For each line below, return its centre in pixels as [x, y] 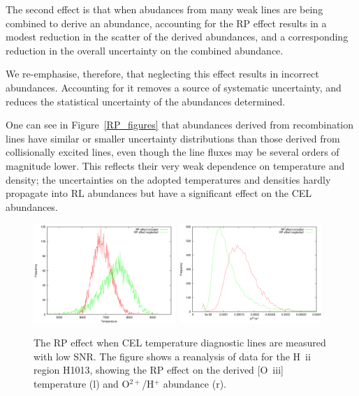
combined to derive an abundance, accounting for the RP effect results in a [166, 23]
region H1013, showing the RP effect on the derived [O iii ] [159, 370]
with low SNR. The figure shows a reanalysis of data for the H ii [172, 356]
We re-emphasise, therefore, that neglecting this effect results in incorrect [162, 74]
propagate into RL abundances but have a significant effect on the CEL [159, 193]
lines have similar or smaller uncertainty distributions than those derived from [173, 138]
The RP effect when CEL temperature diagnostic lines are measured [180, 343]
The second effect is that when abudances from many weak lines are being [164, 9]
